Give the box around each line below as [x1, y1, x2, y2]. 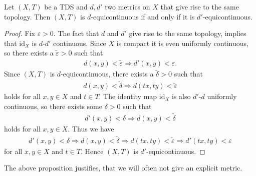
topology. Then [4, 11, 51, 21]
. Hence [80, 145, 104, 156]
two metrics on [105, 1, 150, 11]
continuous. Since [53, 37, 106, 48]
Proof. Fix [4, 28, 35, 38]
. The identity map [99, 91, 157, 101]
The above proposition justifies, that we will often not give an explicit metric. [4, 162, 242, 173]
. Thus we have [68, 123, 114, 133]
